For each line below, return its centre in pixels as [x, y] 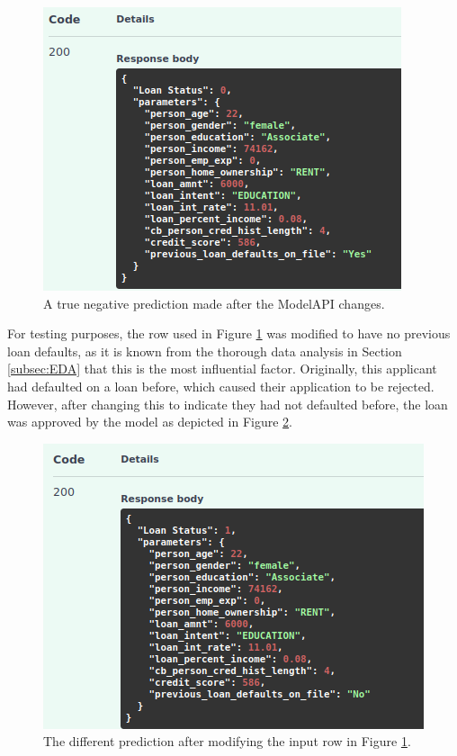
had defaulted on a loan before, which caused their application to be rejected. [221, 386]
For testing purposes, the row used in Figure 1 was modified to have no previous [229, 333]
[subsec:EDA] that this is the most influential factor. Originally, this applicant [222, 369]
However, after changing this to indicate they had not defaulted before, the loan [228, 404]
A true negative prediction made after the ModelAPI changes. [214, 303]
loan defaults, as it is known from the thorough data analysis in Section [205, 351]
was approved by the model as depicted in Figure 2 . [150, 422]
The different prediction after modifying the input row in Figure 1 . [227, 741]
